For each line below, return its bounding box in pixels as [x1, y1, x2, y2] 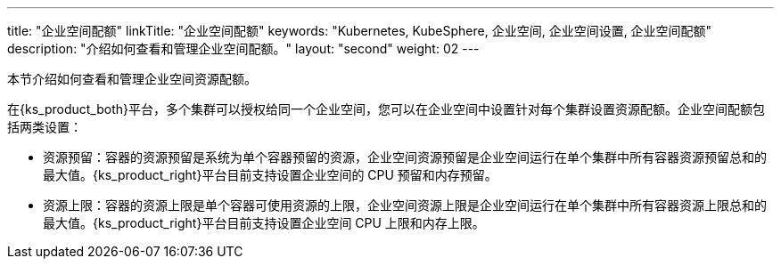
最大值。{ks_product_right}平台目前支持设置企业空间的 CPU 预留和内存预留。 [43, 167, 497, 182]
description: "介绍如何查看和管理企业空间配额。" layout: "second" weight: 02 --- [7, 41, 480, 56]
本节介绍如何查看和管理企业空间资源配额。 [7, 71, 257, 86]
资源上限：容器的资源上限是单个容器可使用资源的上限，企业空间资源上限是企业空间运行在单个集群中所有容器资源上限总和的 [43, 197, 767, 213]
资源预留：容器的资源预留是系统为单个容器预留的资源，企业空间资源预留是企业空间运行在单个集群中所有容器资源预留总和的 [43, 149, 767, 165]
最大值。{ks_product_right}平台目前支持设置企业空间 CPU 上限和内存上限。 [43, 215, 485, 230]
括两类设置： [7, 119, 82, 134]
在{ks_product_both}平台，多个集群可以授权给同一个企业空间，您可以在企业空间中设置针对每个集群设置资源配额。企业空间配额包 [7, 101, 765, 117]
